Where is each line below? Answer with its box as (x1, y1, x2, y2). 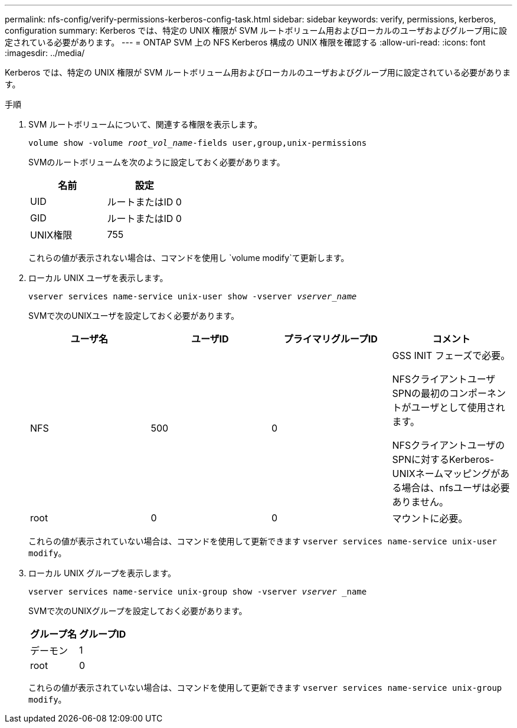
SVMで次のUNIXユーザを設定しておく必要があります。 (28, 311, 240, 321)
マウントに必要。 (392, 512, 468, 524)
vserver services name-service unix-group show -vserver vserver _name (28, 587, 367, 596)
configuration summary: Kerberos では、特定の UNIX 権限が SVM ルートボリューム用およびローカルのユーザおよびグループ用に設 (5, 25, 507, 35)
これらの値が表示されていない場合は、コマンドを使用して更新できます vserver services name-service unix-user (28, 536, 497, 546)
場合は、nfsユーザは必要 (401, 482, 510, 494)
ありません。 (392, 496, 449, 508)
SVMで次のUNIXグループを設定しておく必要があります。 (28, 606, 247, 616)
